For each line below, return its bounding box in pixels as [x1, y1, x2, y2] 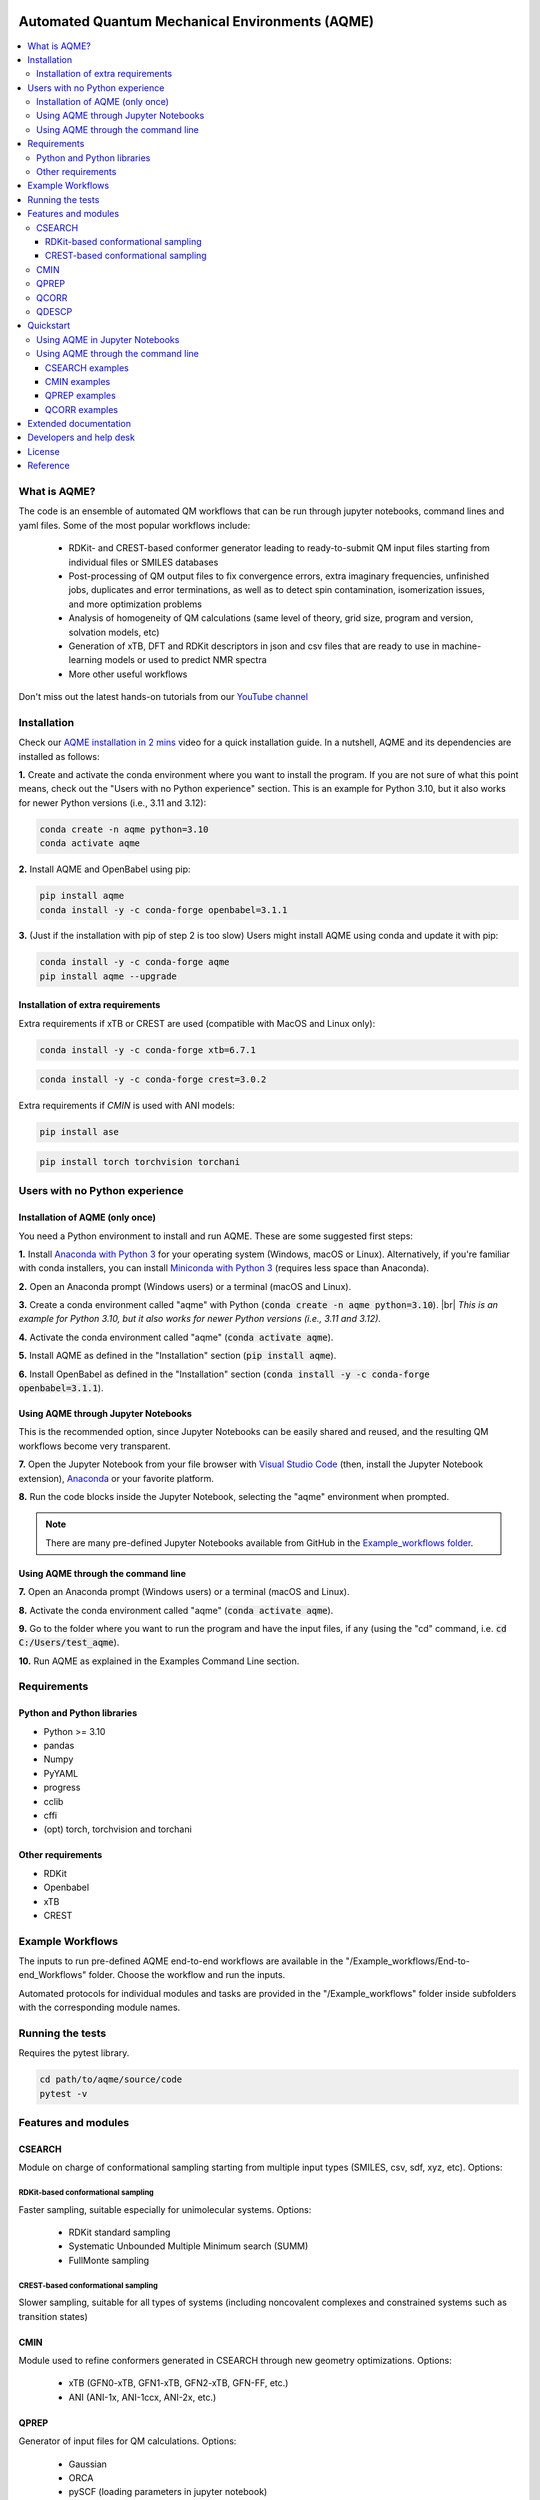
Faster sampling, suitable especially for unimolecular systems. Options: [18, 2203, 312, 2215]
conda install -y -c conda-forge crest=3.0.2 [39, 1074, 267, 1085]
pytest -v [39, 2088, 88, 2099]
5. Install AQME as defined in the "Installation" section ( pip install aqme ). [18, 1350, 337, 1362]
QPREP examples [45, 390, 117, 402]
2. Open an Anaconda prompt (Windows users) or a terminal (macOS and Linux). [18, 1280, 352, 1292]
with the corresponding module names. [18, 2001, 181, 2014]
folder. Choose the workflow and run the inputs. [88, 1969, 286, 1981]
